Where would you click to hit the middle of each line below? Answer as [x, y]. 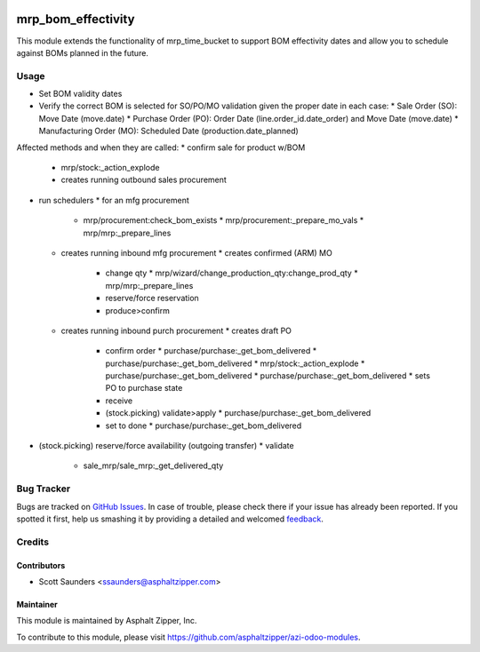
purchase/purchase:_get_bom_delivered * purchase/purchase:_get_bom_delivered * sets [268, 376]
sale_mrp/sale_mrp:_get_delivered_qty [153, 465]
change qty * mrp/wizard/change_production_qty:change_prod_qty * [232, 273]
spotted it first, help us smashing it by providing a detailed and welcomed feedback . [170, 519]
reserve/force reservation [152, 298]
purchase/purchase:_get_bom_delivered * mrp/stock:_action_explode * [235, 363]
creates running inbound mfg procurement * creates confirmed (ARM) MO [196, 252]
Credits [32, 542]
